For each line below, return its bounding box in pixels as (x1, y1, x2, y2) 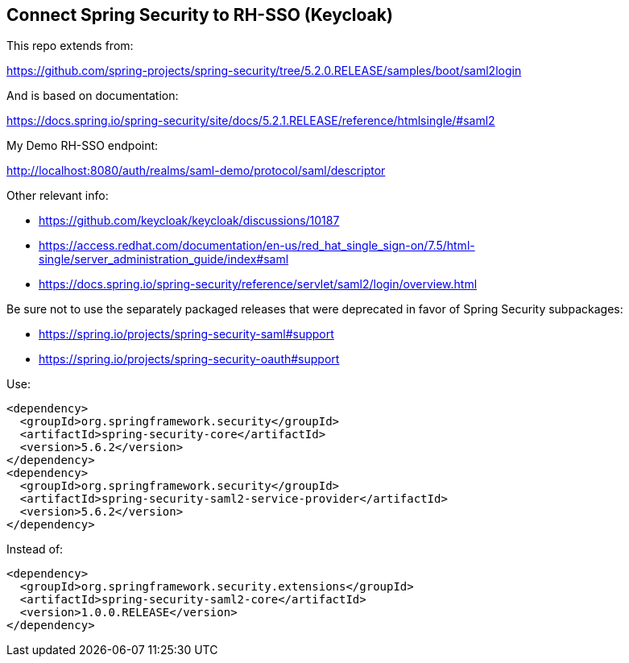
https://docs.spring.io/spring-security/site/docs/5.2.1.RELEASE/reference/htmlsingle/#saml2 (6, 114, 495, 128)
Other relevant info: (6, 189, 109, 203)
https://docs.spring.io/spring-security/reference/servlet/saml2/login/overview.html (39, 277, 478, 292)
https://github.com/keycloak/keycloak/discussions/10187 (39, 213, 340, 228)
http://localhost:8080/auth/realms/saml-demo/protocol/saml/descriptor (6, 164, 386, 178)
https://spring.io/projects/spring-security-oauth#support (39, 352, 340, 367)
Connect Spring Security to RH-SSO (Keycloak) (6, 5, 393, 25)
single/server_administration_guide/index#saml (39, 252, 289, 267)
